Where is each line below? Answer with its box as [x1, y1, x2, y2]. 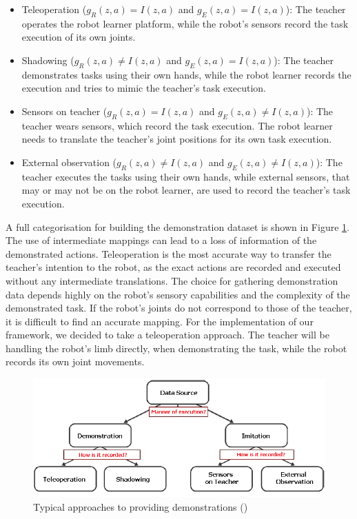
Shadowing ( [21, 52, 74, 67]
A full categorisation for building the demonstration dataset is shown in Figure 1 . [6, 219, 349, 234]
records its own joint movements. [6, 354, 145, 369]
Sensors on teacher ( [21, 103, 108, 118]
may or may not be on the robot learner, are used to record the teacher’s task [21, 183, 351, 197]
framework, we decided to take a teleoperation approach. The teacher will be [6, 327, 329, 342]
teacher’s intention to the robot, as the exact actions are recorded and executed [6, 260, 341, 274]
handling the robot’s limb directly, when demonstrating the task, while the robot [6, 340, 347, 355]
